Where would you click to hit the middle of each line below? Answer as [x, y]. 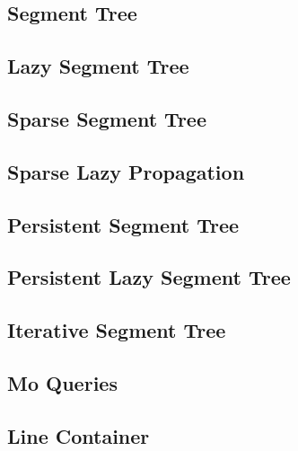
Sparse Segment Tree [107, 118]
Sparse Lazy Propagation [126, 171]
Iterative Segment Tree [117, 330]
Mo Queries [62, 382]
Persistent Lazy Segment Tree [149, 277]
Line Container [79, 435]
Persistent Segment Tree [123, 224]
